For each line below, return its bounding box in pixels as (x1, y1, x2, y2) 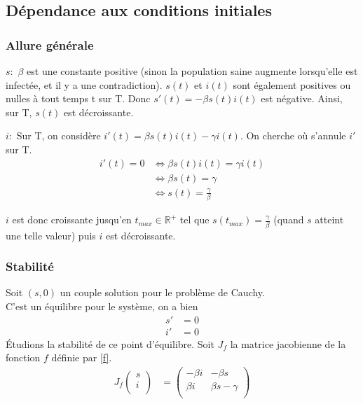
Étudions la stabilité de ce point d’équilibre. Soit (6, 336, 214, 351)
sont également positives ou (233, 77, 351, 92)
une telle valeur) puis (6, 228, 96, 242)
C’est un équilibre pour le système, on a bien (6, 299, 198, 313)
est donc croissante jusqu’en (12, 212, 132, 227)
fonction (6, 350, 41, 365)
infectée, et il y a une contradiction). (6, 77, 163, 92)
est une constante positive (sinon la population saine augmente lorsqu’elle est (27, 64, 358, 78)
